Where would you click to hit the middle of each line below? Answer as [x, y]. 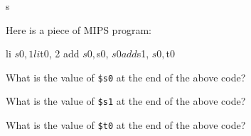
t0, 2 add [60, 53]
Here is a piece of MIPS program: [79, 29]
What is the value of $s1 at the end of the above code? [126, 101]
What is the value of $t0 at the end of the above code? [126, 125]
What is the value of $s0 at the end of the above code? [126, 77]
